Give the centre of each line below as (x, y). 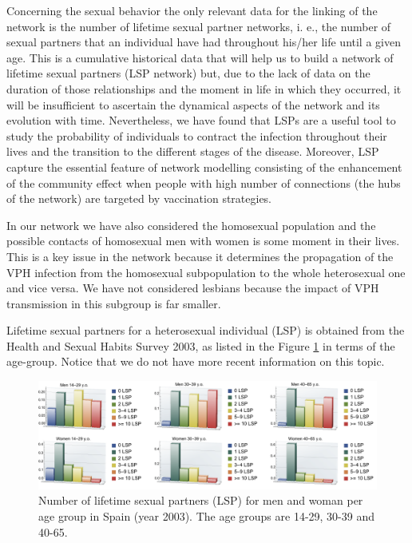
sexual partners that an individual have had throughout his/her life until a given (204, 42)
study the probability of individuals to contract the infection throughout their (197, 135)
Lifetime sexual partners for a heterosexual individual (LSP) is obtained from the (206, 330)
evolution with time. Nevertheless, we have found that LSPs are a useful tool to (201, 120)
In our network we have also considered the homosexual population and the (191, 225)
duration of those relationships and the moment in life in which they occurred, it (204, 88)
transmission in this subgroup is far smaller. (114, 303)
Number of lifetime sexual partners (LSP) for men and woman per (201, 500)
